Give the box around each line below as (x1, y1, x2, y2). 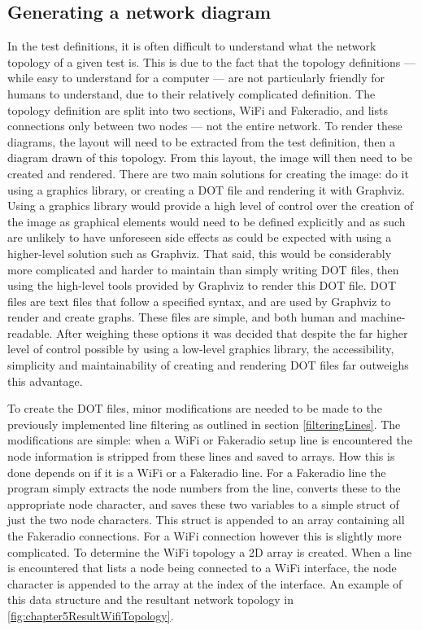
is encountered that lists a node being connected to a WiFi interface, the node (7, 559, 397, 576)
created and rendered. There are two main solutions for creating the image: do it (7, 164, 409, 182)
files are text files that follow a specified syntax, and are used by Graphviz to (7, 292, 391, 309)
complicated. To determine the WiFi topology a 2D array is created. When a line (7, 543, 412, 560)
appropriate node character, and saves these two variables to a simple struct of (7, 495, 399, 512)
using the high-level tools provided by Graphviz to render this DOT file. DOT (7, 277, 397, 294)
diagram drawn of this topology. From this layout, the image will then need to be (7, 149, 412, 166)
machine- (360, 308, 406, 326)
